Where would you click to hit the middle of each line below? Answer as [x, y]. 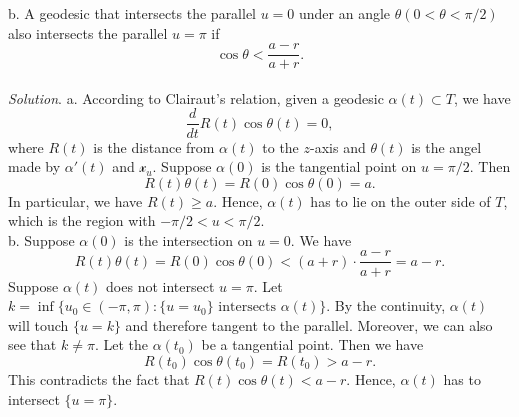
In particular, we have [75, 200]
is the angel [446, 146]
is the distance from [154, 146]
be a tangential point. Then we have [312, 344]
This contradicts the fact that [99, 378]
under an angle [345, 13]
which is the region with [82, 220]
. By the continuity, [386, 305]
